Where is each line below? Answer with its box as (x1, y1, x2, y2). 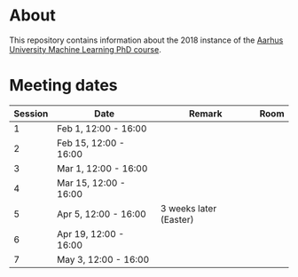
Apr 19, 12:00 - (57, 227, 125, 240)
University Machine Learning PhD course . (9, 44, 161, 54)
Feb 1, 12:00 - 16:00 (57, 122, 147, 134)
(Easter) (160, 213, 194, 226)
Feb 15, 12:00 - (57, 137, 126, 149)
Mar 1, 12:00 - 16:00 (57, 162, 148, 174)
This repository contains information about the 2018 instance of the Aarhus (9, 35, 284, 45)
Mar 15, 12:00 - (57, 177, 126, 189)
